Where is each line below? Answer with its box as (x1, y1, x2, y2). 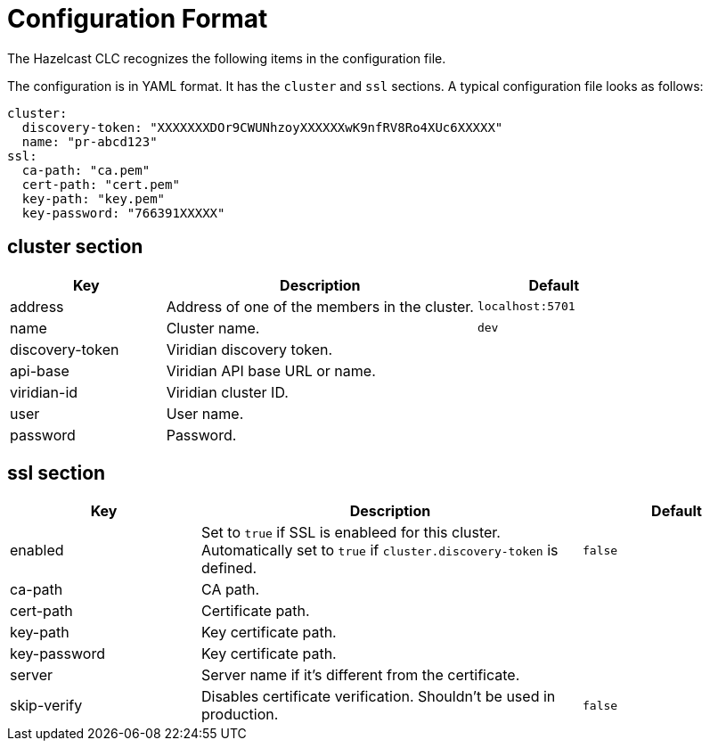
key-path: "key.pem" (21, 191, 166, 206)
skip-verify (10, 696, 83, 715)
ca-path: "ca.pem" (21, 162, 151, 177)
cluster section (7, 235, 143, 259)
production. (201, 705, 279, 724)
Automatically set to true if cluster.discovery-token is (201, 541, 559, 560)
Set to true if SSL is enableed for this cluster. (201, 523, 501, 542)
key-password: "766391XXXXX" (21, 205, 225, 220)
